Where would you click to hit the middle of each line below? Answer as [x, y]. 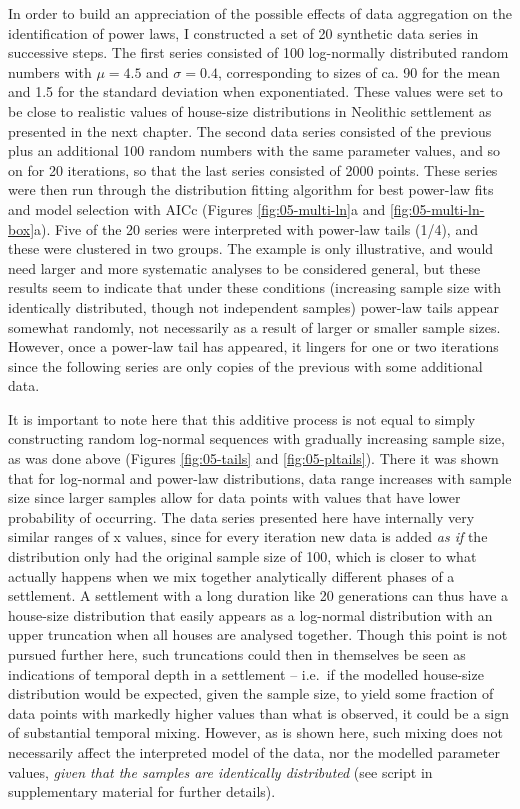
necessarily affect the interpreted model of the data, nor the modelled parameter [254, 751]
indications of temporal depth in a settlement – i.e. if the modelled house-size [246, 673]
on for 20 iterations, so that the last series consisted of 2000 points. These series [253, 169]
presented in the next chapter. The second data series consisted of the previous [250, 130]
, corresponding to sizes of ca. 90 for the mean [359, 71]
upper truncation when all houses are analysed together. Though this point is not [258, 634]
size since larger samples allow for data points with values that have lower [234, 497]
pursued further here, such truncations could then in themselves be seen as [237, 654]
